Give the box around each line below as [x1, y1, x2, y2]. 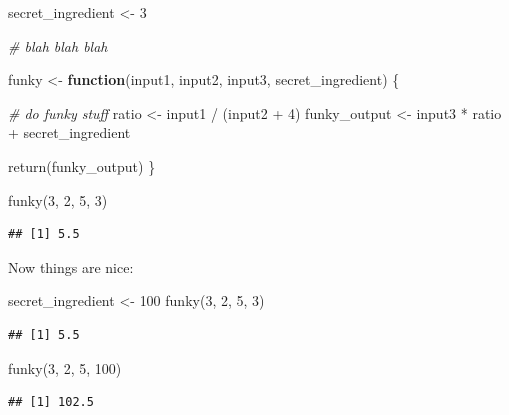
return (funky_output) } [8, 155, 156, 176]
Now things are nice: [8, 256, 134, 277]
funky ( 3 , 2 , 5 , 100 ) [8, 357, 122, 378]
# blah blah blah [8, 35, 108, 56]
